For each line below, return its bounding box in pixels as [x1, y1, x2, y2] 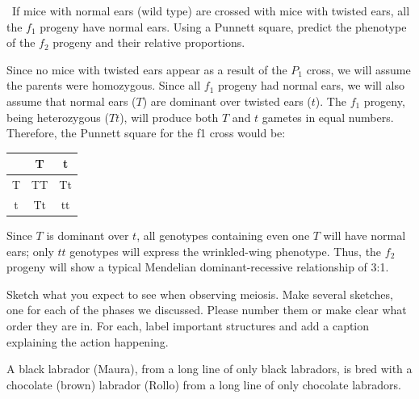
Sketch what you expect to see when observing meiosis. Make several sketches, [6, 285, 393, 302]
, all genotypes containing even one [136, 227, 310, 244]
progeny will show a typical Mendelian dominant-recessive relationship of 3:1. [6, 258, 389, 275]
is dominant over [46, 227, 129, 244]
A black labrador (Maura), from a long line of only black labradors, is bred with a [6, 360, 413, 377]
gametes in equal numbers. [262, 108, 394, 125]
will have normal [323, 227, 406, 244]
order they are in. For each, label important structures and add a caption [6, 317, 370, 334]
